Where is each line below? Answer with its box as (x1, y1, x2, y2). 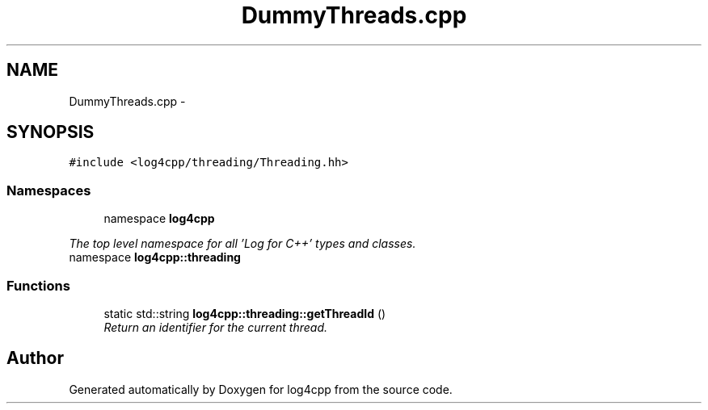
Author (6, 348, 64, 369)
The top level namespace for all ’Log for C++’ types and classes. (69, 236, 416, 251)
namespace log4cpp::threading (69, 250, 241, 265)
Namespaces (6, 182, 91, 199)
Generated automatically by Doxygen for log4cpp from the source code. (69, 382, 453, 396)
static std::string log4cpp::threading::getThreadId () (103, 306, 386, 320)
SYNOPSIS (6, 122, 95, 143)
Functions (6, 277, 70, 294)
